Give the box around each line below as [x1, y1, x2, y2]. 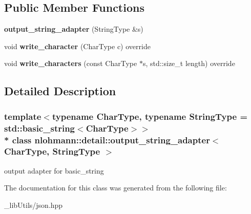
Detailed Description [4, 83, 116, 99]
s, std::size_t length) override [142, 58, 235, 69]
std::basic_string [4, 121, 75, 134]
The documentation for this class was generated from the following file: [4, 182, 227, 193]
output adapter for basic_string [4, 165, 104, 176]
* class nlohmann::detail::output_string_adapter [4, 133, 210, 146]
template [4, 110, 41, 122]
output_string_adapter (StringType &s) [4, 24, 143, 34]
